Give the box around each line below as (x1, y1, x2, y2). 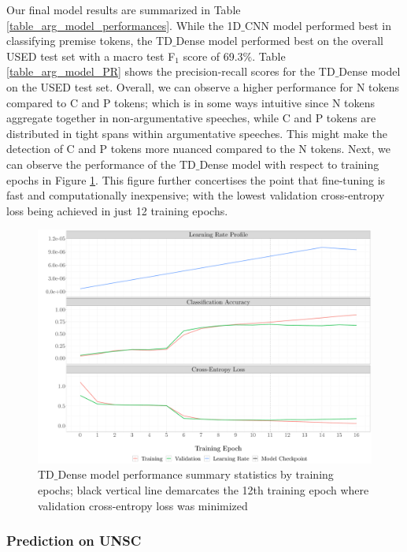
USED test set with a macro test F (6, 47, 176, 64)
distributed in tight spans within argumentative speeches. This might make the (6, 125, 387, 141)
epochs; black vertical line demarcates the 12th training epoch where (38, 481, 369, 498)
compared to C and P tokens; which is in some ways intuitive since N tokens (6, 94, 376, 110)
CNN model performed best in (244, 17, 392, 33)
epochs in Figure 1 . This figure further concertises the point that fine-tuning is (6, 171, 386, 188)
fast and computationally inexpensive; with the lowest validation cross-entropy (6, 187, 385, 203)
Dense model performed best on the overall (176, 32, 383, 49)
